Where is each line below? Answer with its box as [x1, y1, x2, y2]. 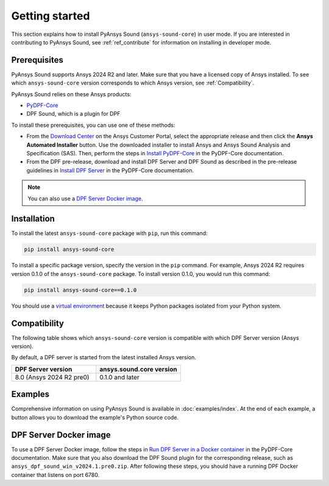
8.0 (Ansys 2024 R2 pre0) [15, 373, 90, 381]
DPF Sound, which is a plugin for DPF [26, 110, 121, 118]
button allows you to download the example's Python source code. [11, 414, 179, 421]
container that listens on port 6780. [11, 471, 100, 478]
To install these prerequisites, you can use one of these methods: [11, 121, 175, 129]
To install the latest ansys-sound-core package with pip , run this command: [11, 230, 208, 237]
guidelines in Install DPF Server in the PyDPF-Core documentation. [26, 166, 194, 174]
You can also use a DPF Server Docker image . [27, 195, 143, 202]
